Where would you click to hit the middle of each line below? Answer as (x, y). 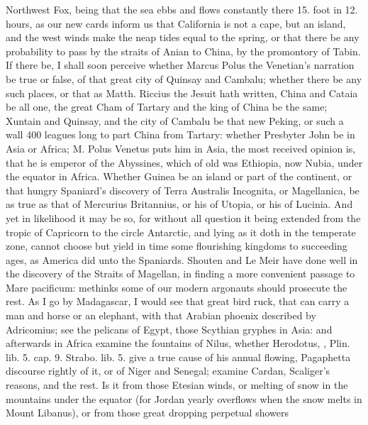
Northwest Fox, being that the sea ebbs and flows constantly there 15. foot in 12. (182, 9)
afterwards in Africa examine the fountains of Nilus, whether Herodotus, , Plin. (178, 343)
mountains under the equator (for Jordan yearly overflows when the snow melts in (184, 398)
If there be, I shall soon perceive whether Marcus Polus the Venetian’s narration (180, 65)
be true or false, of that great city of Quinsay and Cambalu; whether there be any (184, 78)
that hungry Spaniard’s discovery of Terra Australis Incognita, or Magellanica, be (183, 190)
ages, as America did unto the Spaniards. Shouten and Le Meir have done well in (182, 259)
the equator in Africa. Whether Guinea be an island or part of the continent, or (179, 176)
